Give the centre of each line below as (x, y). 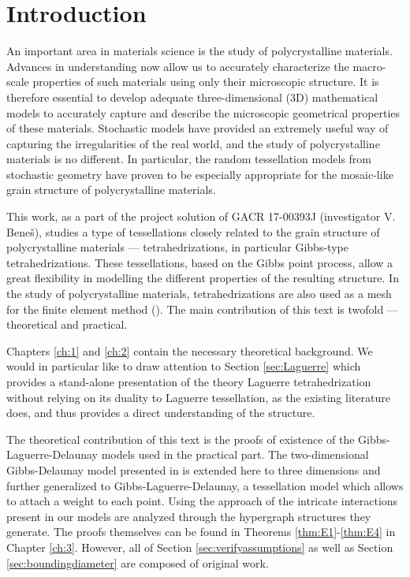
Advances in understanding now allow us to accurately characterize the (178, 66)
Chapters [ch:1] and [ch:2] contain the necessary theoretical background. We (190, 350)
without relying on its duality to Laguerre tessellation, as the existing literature (198, 397)
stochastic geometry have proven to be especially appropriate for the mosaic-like (200, 174)
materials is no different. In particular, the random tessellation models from (189, 159)
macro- (369, 66)
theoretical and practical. (67, 324)
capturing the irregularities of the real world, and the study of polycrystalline (193, 143)
